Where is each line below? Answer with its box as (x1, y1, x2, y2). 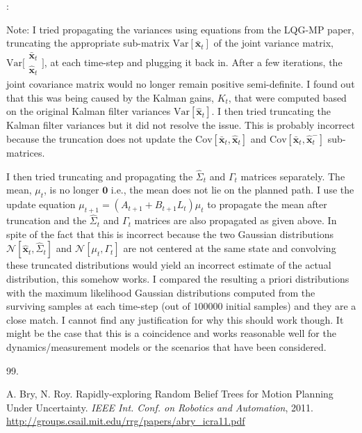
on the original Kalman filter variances (6, 104, 171, 118)
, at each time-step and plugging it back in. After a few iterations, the (44, 54, 343, 69)
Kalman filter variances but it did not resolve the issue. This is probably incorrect (6, 118, 355, 132)
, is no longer (44, 182, 99, 197)
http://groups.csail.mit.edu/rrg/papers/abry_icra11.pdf (6, 414, 245, 428)
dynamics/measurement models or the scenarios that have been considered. (6, 339, 327, 354)
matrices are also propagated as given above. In (134, 213, 337, 228)
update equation (6, 197, 76, 212)
